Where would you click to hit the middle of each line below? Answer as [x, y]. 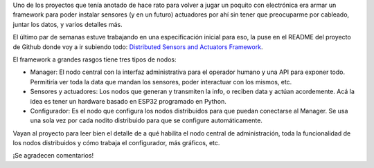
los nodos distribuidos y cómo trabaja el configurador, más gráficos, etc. [116, 143]
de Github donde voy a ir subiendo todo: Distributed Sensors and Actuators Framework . [138, 47]
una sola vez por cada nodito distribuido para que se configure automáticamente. [146, 120]
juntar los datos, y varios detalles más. [68, 24]
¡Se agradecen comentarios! [53, 156]
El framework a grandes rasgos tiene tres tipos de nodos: [95, 59]
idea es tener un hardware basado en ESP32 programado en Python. [128, 101]
